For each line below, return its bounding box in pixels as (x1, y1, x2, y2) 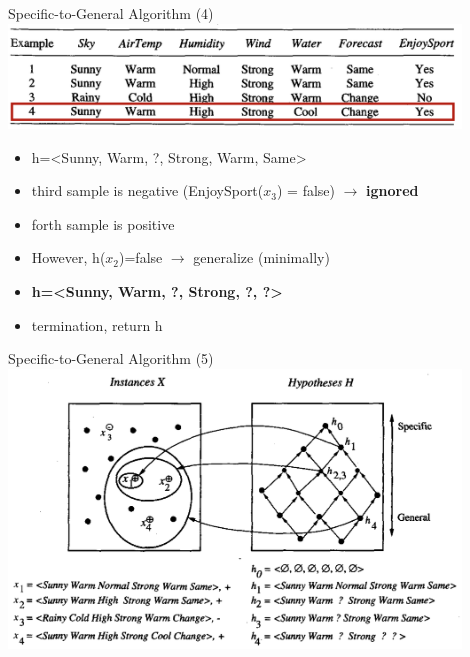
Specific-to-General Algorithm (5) (8, 348, 214, 369)
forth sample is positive (31, 213, 175, 234)
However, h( (31, 247, 106, 268)
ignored (366, 180, 419, 201)
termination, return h (31, 314, 163, 335)
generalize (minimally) (193, 247, 330, 268)
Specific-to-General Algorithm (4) (8, 3, 214, 23)
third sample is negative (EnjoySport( (31, 180, 264, 201)
